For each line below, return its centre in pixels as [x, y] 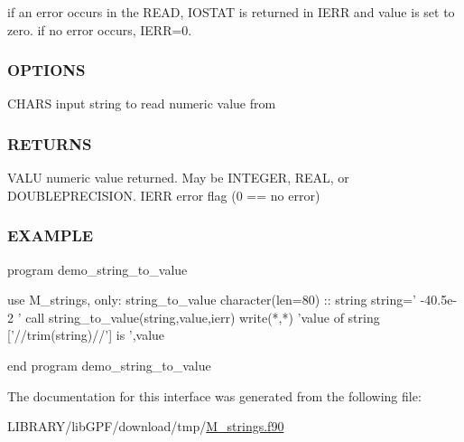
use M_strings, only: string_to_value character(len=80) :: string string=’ [212, 300]
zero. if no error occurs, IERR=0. [100, 29]
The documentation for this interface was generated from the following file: [214, 395]
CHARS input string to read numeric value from [142, 103]
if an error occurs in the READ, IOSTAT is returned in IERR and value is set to [231, 12]
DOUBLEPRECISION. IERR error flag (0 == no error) [164, 195]
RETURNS [50, 143]
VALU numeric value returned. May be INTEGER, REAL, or [178, 178]
